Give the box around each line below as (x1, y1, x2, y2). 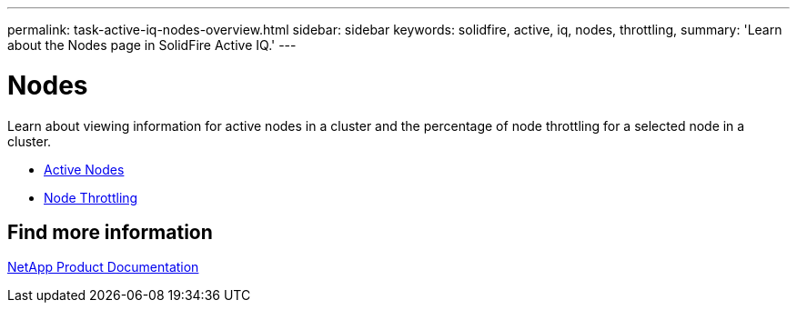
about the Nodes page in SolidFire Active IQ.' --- (7, 37, 297, 53)
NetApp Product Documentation (7, 259, 199, 275)
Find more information (7, 220, 213, 244)
